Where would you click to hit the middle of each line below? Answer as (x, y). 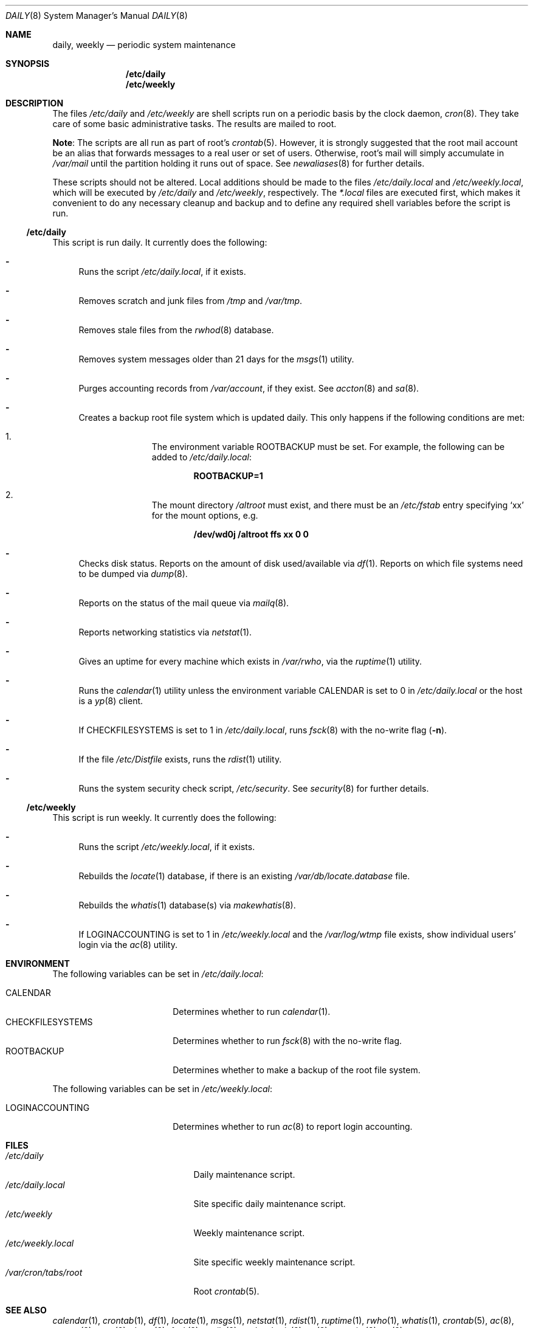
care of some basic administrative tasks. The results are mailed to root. (194, 124)
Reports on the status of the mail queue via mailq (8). (184, 603)
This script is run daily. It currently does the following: (160, 242)
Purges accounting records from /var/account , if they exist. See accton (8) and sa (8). (249, 388)
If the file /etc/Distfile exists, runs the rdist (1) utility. (180, 759)
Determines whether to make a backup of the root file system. (297, 1070)
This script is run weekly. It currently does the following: (164, 818)
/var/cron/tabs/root (44, 1272)
